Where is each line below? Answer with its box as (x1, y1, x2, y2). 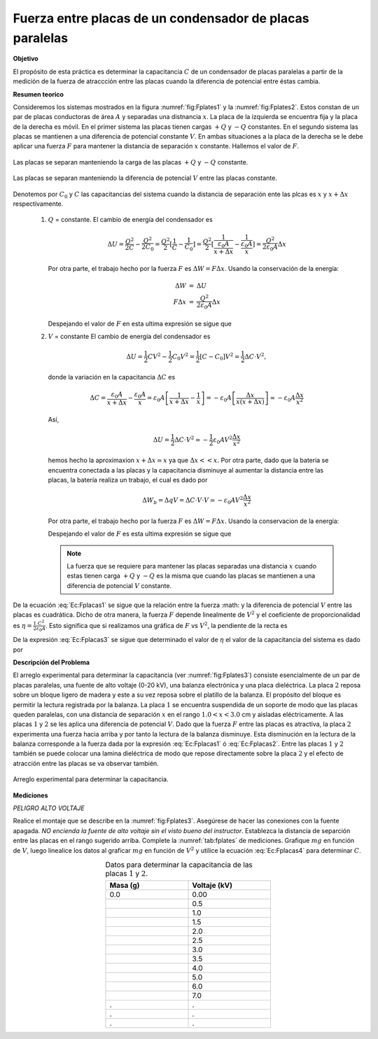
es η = (13, 621, 33, 629)
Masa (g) (109, 880, 140, 890)
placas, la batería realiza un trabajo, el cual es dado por (48, 476, 208, 484)
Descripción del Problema (13, 658, 90, 667)
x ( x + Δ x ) (235, 398, 265, 405)
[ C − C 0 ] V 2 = (199, 351, 240, 362)
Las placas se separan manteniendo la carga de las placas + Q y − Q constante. (13, 158, 248, 166)
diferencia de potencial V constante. (66, 581, 171, 590)
